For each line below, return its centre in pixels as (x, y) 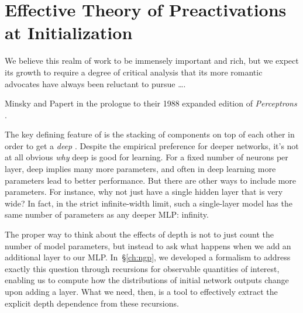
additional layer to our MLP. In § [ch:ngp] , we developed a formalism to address (148, 257)
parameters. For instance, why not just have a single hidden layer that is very (144, 192)
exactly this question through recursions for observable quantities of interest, (142, 268)
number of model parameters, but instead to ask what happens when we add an (148, 245)
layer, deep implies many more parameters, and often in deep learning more (140, 169)
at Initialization (69, 32)
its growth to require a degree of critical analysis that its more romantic (134, 72)
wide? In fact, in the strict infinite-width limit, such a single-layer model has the (149, 203)
